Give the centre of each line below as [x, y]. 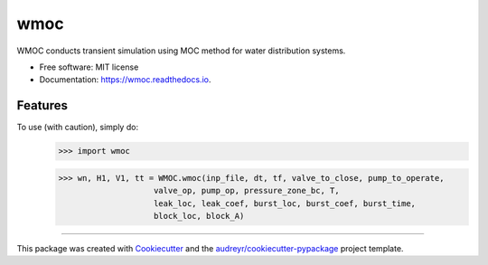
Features [42, 105]
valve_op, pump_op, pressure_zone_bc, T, [247, 191]
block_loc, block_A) [199, 216]
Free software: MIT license [89, 67]
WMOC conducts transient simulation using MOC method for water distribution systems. [181, 51]
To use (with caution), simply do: [78, 128]
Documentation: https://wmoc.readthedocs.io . [125, 80]
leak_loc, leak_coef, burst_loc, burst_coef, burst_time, [285, 203]
